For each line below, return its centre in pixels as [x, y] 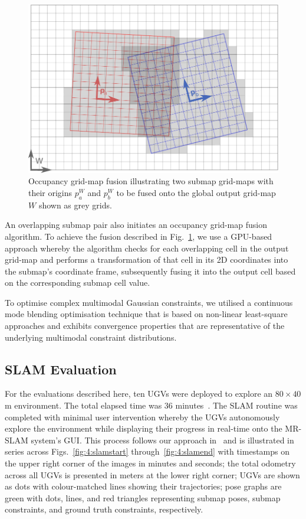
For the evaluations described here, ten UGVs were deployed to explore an [139, 394]
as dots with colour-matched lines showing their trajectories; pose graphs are [143, 486]
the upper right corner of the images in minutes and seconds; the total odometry [150, 463]
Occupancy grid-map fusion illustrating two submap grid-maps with [151, 181]
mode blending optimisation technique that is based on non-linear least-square [146, 314]
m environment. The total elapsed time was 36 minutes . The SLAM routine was [151, 405]
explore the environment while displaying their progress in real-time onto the [144, 428]
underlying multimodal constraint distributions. [91, 337]
